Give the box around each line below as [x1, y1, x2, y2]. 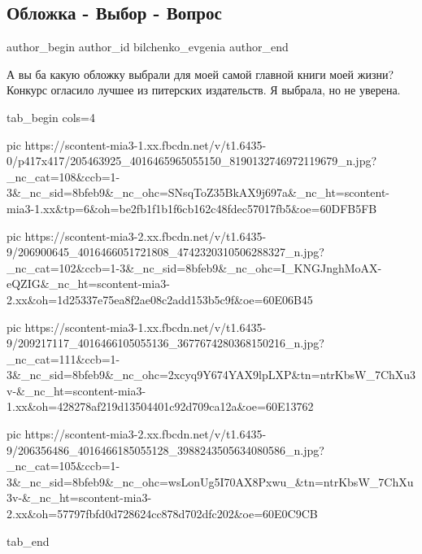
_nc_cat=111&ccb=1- [7, 350, 120, 367]
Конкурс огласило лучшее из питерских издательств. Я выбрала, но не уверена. [7, 81, 401, 98]
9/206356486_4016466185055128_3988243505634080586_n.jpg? [7, 441, 324, 458]
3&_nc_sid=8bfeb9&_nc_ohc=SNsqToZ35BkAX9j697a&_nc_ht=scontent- [7, 184, 390, 201]
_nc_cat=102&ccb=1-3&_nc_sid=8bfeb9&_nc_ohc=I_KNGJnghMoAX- [7, 259, 382, 276]
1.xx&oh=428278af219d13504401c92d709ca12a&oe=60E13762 [7, 398, 314, 415]
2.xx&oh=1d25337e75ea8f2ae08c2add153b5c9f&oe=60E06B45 [7, 290, 313, 308]
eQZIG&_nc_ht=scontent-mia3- [7, 275, 170, 292]
